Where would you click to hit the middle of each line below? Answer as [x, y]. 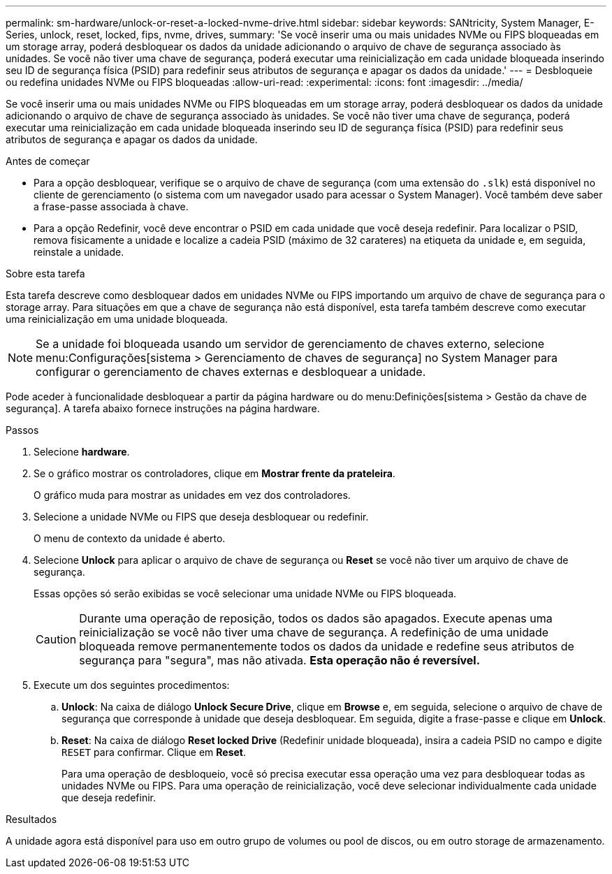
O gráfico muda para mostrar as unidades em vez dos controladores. [192, 495]
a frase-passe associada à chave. [111, 206]
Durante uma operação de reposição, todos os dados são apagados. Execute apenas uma [316, 618]
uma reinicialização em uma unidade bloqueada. [117, 319]
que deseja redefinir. [109, 797]
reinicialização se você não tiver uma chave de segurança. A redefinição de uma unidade [314, 632]
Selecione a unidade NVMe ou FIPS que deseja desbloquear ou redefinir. [201, 517]
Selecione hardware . [82, 452]
